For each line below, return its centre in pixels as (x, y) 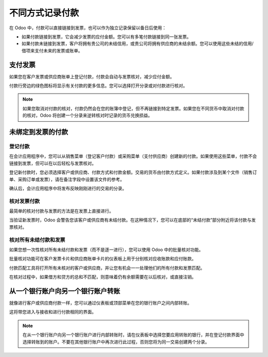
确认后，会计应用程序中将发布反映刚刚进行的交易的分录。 (68, 188)
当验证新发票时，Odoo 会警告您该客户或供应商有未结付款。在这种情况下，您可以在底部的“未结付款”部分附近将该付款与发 (133, 220)
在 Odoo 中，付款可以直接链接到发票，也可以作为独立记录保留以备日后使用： (88, 28)
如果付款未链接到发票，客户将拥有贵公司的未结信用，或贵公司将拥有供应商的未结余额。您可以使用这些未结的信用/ (138, 44)
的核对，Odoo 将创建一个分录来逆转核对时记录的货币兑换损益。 (88, 115)
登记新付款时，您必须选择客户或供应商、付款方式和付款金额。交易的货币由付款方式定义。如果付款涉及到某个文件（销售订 (133, 172)
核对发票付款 (25, 201)
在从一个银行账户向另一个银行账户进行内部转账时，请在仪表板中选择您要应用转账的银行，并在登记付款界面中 (133, 335)
